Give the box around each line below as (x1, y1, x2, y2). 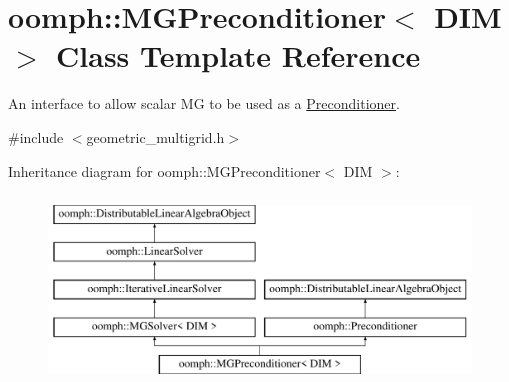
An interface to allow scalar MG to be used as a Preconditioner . (8, 93, 400, 114)
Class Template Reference (56, 35, 421, 76)
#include (8, 126, 64, 147)
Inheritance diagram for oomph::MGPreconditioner (8, 160, 321, 181)
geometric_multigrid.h (86, 126, 225, 147)
